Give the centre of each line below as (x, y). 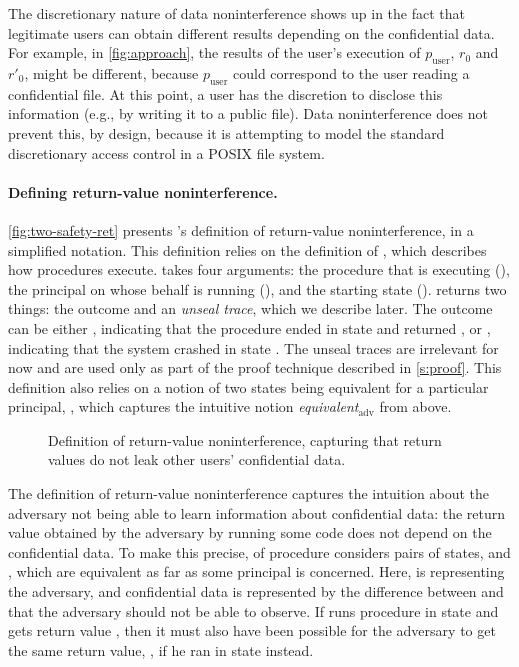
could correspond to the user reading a (351, 72)
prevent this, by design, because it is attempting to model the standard (226, 132)
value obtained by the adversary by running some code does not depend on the (250, 532)
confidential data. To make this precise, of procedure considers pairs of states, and (259, 551)
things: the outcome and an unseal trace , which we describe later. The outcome (250, 308)
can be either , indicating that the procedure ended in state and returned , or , (249, 327)
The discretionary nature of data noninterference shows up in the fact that (237, 13)
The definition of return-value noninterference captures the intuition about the (248, 493)
